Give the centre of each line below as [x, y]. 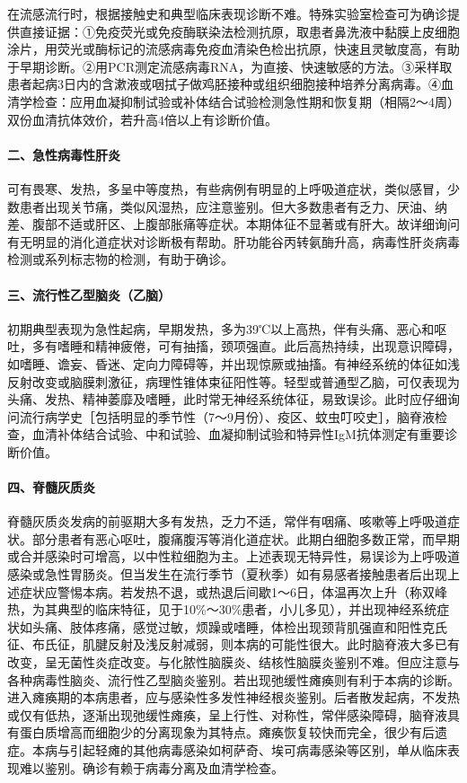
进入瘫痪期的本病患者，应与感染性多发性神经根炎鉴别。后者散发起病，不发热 [233, 697]
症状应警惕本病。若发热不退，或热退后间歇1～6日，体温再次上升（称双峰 [233, 591]
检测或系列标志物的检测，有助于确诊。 [120, 259]
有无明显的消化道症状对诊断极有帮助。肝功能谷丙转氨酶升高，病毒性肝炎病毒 [233, 241]
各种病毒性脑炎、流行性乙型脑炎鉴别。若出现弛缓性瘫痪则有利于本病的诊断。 [233, 679]
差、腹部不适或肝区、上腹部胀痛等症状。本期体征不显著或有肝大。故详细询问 [233, 224]
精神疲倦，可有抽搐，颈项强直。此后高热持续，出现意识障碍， [277, 346]
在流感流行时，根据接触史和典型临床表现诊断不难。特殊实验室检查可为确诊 [227, 13]
